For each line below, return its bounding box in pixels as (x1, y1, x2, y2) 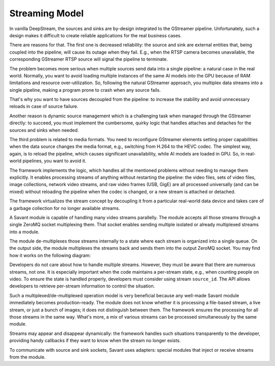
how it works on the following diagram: (9, 252, 91, 258)
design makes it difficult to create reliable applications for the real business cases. (9, 32, 182, 38)
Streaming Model (9, 8, 84, 19)
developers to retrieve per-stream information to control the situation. (9, 283, 155, 289)
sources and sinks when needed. (9, 127, 79, 133)
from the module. (9, 354, 46, 360)
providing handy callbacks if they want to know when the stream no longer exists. (9, 337, 181, 344)
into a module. (9, 228, 40, 234)
